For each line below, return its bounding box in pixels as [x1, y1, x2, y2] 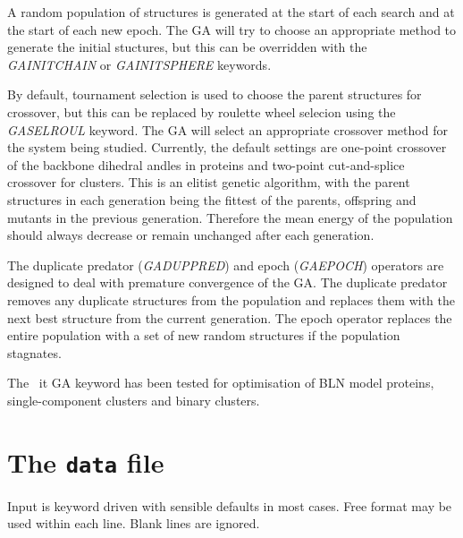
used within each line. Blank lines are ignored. [7, 514, 260, 533]
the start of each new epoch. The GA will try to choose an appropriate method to [7, 20, 457, 38]
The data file [7, 443, 164, 480]
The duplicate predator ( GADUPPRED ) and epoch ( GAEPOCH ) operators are [7, 255, 444, 274]
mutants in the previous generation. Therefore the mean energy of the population [7, 208, 453, 226]
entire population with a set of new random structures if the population [7, 326, 400, 345]
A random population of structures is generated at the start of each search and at [7, 3, 455, 21]
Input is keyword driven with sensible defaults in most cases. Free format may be [7, 496, 452, 515]
